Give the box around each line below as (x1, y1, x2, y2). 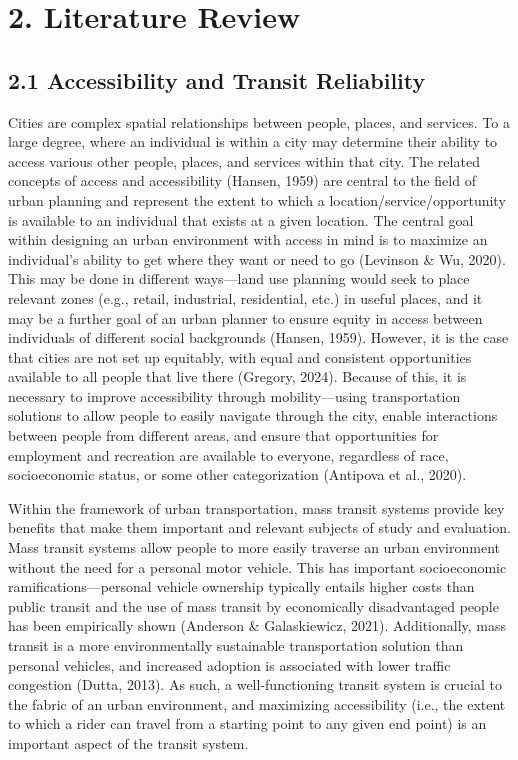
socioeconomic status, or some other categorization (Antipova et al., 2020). (8, 464, 467, 485)
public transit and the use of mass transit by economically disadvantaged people (8, 595, 499, 616)
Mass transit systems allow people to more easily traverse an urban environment (8, 537, 500, 558)
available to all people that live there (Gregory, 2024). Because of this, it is (8, 366, 467, 387)
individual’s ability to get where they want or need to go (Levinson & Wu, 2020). (8, 248, 506, 269)
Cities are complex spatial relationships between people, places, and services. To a (8, 111, 510, 132)
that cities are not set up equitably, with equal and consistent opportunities (8, 346, 472, 367)
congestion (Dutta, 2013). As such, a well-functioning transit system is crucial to (8, 674, 502, 695)
